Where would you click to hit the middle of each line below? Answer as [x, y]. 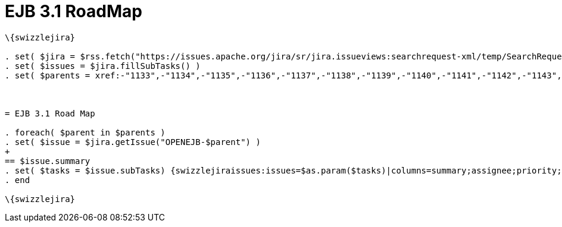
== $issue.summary [48, 161]
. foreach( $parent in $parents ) [85, 132]
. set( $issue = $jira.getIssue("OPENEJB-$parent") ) [133, 142]
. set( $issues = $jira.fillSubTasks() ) [103, 66]
